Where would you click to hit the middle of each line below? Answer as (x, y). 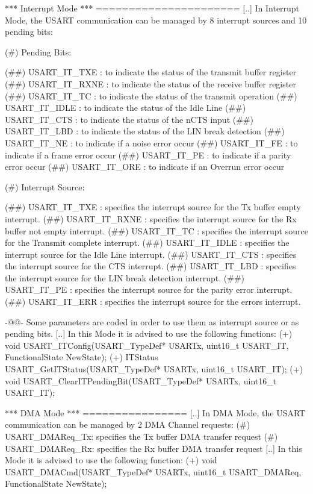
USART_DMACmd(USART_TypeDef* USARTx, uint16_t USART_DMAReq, (153, 471)
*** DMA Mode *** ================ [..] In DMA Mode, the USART (155, 412)
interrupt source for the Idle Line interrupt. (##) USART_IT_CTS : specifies (151, 254)
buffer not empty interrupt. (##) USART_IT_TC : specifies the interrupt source (156, 230)
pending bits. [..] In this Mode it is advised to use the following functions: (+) (149, 333)
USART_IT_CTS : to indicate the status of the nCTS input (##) (129, 119)
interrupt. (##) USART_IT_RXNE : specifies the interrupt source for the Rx (151, 218)
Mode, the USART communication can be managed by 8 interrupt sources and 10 (156, 20)
